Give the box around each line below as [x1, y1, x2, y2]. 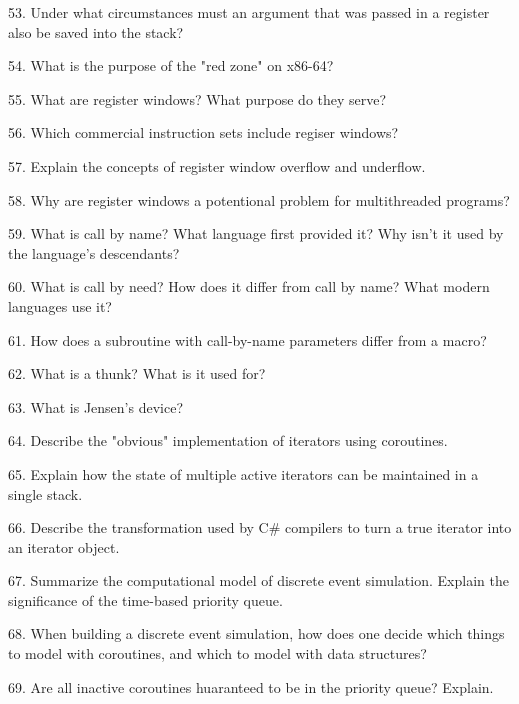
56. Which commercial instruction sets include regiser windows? [8, 122, 399, 143]
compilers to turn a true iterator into [285, 517, 512, 538]
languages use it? [8, 295, 112, 316]
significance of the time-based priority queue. [8, 589, 283, 610]
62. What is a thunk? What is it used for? [8, 363, 266, 384]
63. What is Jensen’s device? [8, 396, 184, 417]
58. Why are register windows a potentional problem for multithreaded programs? [8, 189, 510, 210]
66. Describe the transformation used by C [8, 517, 269, 538]
